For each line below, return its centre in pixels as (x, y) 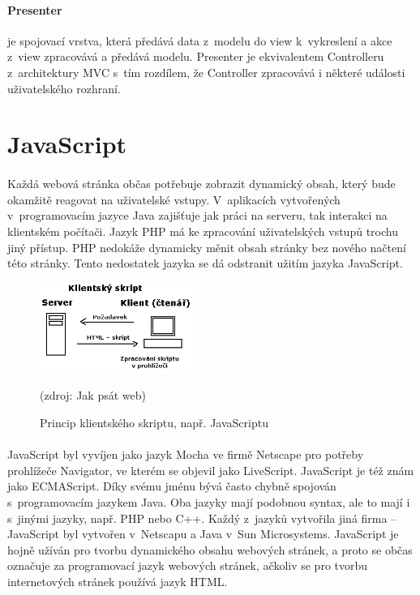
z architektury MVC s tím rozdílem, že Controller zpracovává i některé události (206, 72)
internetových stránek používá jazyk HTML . (118, 581)
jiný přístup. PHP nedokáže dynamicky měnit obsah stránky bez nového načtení (207, 247)
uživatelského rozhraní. (64, 88)
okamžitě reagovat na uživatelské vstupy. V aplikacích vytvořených (174, 199)
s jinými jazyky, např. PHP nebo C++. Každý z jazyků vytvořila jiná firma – (202, 518)
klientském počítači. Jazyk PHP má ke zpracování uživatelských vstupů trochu (203, 231)
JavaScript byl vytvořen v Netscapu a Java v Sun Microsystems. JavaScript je (203, 534)
